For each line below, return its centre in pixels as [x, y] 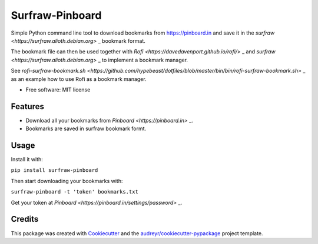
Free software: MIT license [58, 89]
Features [27, 106]
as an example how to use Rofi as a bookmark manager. [79, 79]
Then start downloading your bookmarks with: [67, 181]
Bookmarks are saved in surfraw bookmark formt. [86, 128]
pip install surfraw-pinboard [54, 170]
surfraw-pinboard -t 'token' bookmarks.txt [74, 192]
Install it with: [27, 160]
